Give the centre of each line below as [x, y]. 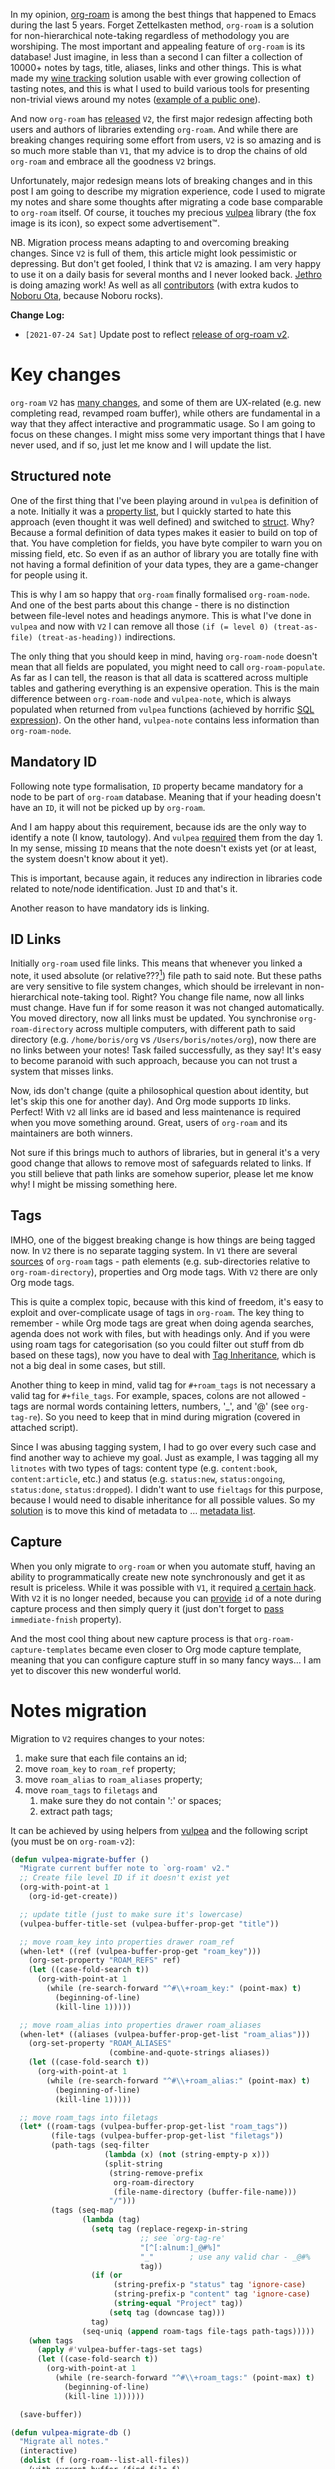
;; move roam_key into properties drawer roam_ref [127, 1942]
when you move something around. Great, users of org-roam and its [149, 1123]
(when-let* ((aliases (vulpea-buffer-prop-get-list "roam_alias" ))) [165, 2034]
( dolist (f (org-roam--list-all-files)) [104, 2460]
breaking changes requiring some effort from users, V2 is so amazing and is [166, 140]
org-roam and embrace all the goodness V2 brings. [113, 161]
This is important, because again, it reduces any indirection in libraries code [166, 878]
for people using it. [49, 575]
